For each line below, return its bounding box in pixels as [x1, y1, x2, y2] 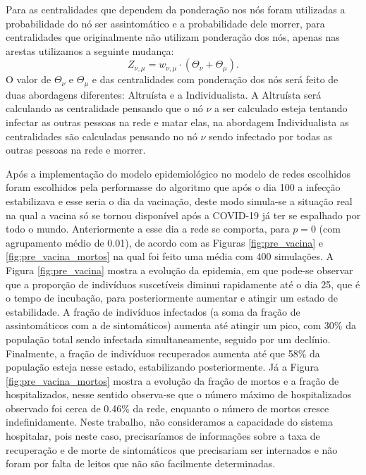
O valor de [6, 72, 51, 87]
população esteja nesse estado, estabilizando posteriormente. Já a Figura [6, 359, 319, 374]
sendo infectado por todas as [209, 128, 332, 143]
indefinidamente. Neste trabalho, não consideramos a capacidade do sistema [6, 414, 334, 429]
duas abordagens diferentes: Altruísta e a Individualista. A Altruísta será [6, 87, 322, 101]
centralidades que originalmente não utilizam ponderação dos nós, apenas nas [6, 30, 340, 44]
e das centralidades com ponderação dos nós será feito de [92, 72, 338, 87]
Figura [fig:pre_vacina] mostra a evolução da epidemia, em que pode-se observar [6, 262, 353, 277]
